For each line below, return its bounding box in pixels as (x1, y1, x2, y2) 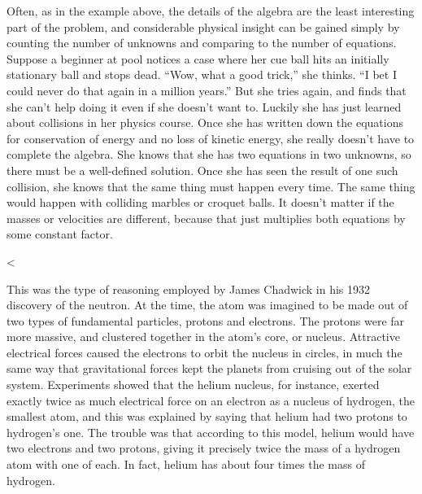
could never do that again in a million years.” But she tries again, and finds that (7, 81, 407, 98)
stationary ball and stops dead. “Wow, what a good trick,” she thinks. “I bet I (7, 66, 397, 83)
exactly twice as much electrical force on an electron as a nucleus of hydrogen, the (7, 391, 415, 409)
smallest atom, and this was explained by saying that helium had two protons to (7, 408, 407, 425)
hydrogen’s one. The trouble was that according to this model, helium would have (7, 423, 415, 440)
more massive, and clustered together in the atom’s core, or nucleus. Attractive (7, 328, 400, 345)
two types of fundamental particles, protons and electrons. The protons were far (7, 312, 405, 329)
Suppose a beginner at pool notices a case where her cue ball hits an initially (7, 50, 389, 67)
